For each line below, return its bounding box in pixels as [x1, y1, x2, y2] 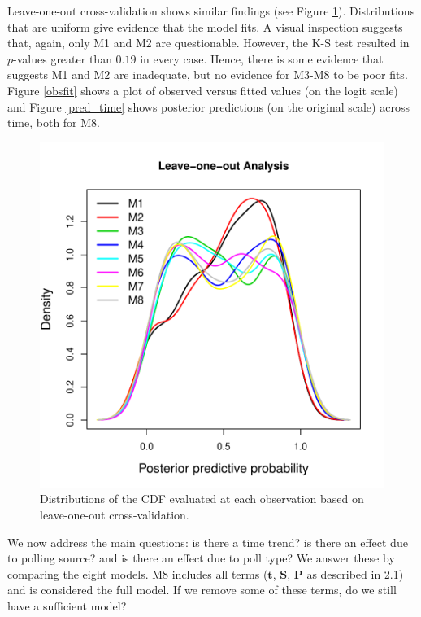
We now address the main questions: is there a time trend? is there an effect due [7, 533, 408, 550]
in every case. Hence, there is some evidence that [140, 50, 384, 67]
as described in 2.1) [306, 565, 404, 582]
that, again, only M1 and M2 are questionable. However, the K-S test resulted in [7, 34, 410, 51]
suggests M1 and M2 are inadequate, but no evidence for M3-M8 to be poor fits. [7, 66, 408, 83]
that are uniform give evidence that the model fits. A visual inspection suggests [7, 18, 403, 35]
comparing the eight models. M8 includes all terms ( [7, 565, 268, 582]
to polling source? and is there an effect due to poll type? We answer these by [7, 549, 395, 567]
